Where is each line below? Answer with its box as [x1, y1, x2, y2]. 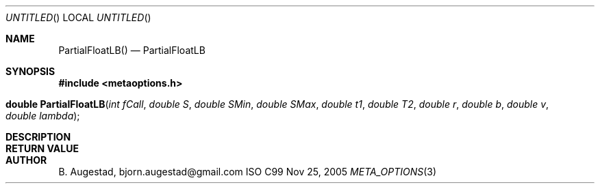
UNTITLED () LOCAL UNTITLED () [5, 12, 151, 23]
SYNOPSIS [5, 66, 55, 77]
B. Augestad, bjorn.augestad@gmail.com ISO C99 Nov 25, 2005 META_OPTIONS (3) [58, 166, 437, 177]
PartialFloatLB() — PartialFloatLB [58, 44, 205, 56]
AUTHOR [5, 154, 47, 166]
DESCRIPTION [5, 131, 71, 143]
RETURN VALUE [5, 143, 79, 154]
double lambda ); [5, 110, 80, 121]
